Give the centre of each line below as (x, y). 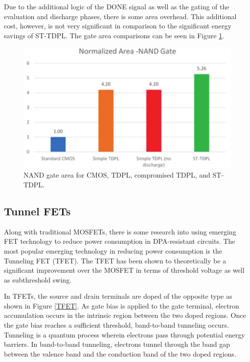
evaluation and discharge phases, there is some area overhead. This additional (120, 16)
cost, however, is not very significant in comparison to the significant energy (118, 26)
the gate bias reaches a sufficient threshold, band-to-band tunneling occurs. (116, 325)
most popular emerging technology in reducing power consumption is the (113, 250)
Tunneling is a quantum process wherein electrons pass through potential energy (125, 334)
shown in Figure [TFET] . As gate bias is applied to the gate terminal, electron (122, 305)
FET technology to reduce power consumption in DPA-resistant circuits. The (120, 241)
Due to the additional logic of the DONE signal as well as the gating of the (117, 6)
